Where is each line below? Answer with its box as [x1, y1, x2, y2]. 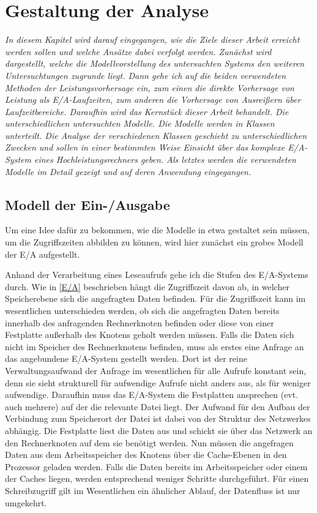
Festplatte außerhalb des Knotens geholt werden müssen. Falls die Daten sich [5, 328, 294, 341]
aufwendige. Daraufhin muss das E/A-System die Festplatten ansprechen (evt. [5, 388, 299, 401]
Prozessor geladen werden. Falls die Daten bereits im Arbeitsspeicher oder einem [5, 460, 308, 473]
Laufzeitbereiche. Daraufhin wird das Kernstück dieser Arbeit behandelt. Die [5, 105, 289, 118]
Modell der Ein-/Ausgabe [5, 195, 170, 214]
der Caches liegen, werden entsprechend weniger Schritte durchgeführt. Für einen [5, 472, 309, 485]
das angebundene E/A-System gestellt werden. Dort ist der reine [5, 352, 247, 365]
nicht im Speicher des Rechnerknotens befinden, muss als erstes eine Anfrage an [5, 340, 304, 353]
